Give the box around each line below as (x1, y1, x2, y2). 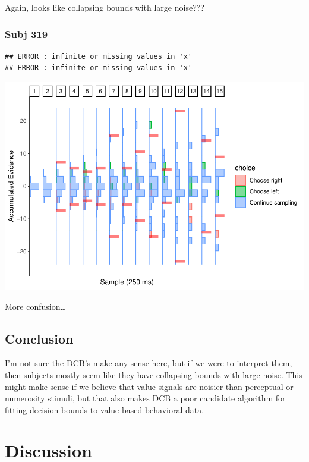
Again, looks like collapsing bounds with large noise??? (5, 1, 204, 13)
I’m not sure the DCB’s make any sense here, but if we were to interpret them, (5, 357, 292, 369)
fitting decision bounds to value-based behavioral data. (5, 403, 204, 416)
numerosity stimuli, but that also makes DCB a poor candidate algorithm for (5, 392, 286, 404)
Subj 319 (5, 26, 48, 41)
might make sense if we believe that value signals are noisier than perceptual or (5, 380, 294, 392)
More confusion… (5, 300, 66, 312)
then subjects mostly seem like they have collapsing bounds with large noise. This (5, 368, 302, 381)
